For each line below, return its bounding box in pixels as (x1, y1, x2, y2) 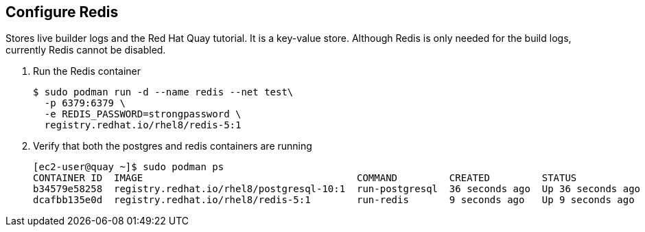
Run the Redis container (33, 65, 141, 78)
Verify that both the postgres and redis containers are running (33, 140, 312, 152)
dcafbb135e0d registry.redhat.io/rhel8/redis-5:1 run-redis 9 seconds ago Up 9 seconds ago (33, 194, 635, 206)
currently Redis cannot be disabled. (5, 44, 166, 56)
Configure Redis (5, 3, 119, 21)
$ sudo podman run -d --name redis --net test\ (33, 86, 294, 98)
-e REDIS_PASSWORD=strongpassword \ (44, 108, 242, 120)
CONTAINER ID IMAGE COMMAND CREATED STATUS (33, 172, 577, 184)
